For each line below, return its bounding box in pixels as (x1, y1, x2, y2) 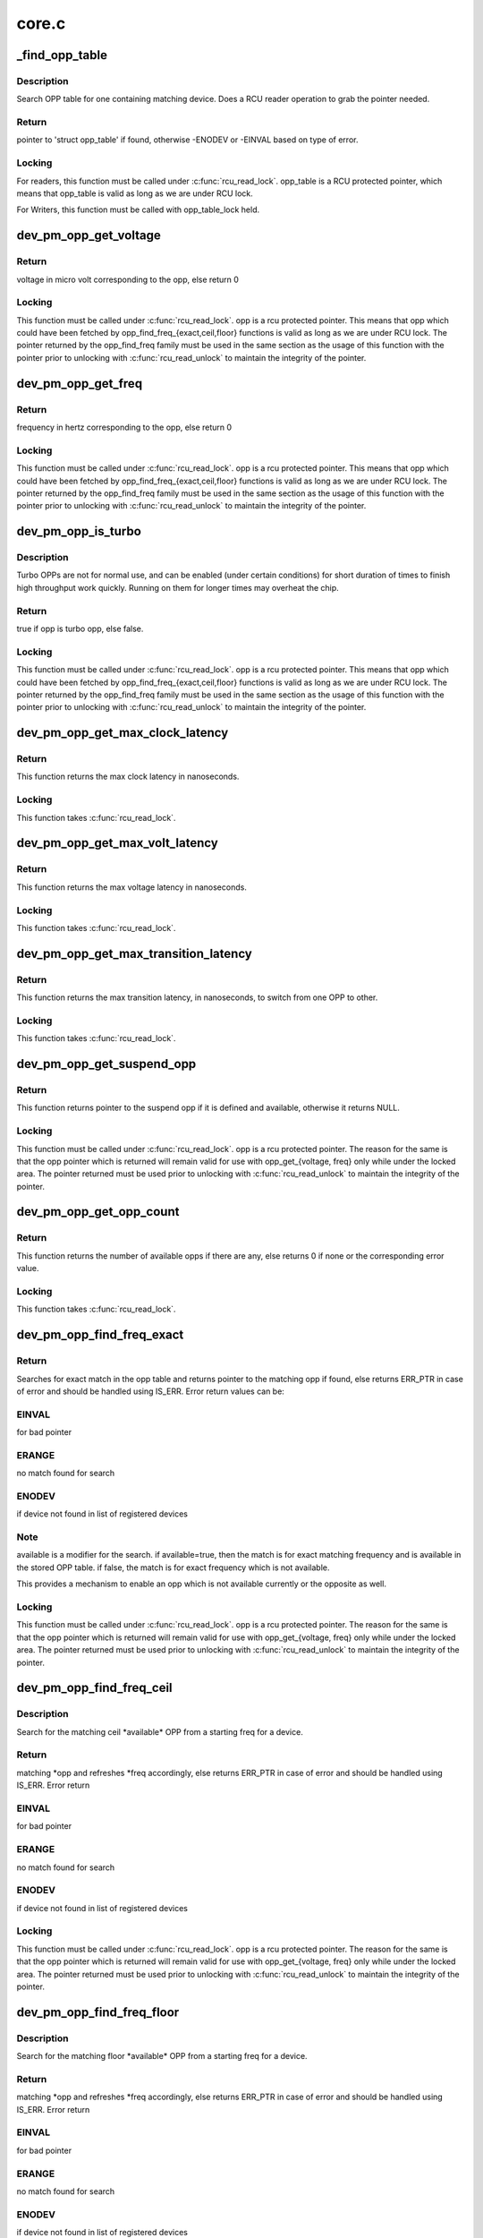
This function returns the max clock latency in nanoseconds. (16, 771, 240, 782)
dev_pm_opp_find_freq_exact (16, 1328, 184, 1343)
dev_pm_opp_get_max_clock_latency (16, 725, 229, 740)
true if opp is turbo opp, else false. (16, 623, 144, 634)
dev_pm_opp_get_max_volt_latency (16, 835, 218, 850)
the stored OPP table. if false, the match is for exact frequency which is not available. (16, 1562, 330, 1573)
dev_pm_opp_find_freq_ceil (16, 1680, 174, 1696)
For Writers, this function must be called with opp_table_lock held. (16, 204, 260, 215)
